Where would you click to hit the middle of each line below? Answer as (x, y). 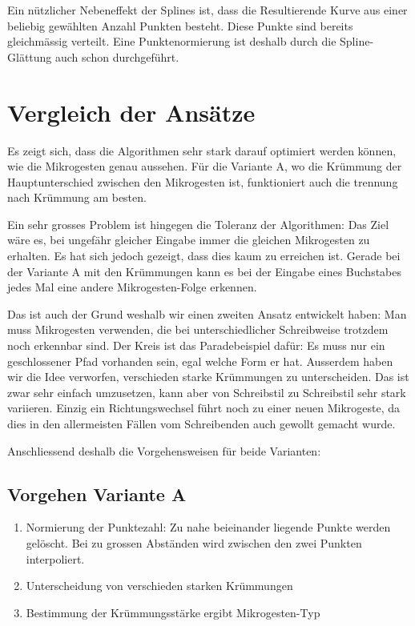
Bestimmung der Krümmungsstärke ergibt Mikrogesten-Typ (173, 612)
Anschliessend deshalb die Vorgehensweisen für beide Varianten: (164, 450)
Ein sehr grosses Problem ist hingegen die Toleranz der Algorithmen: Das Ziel (198, 224)
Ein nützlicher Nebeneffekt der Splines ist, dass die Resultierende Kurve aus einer (207, 10)
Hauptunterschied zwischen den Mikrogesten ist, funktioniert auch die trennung (203, 181)
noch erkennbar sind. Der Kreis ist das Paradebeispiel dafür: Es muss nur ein (196, 345)
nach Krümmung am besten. (77, 197)
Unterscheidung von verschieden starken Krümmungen (159, 586)
